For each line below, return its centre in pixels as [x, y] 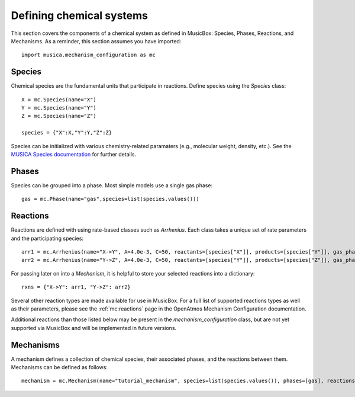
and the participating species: [47, 238]
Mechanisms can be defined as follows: [59, 367]
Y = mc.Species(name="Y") [59, 108]
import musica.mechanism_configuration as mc [89, 55]
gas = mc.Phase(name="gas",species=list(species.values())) [110, 199]
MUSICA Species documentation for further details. [73, 154]
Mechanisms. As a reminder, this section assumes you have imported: [96, 41]
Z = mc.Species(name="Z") [59, 116]
